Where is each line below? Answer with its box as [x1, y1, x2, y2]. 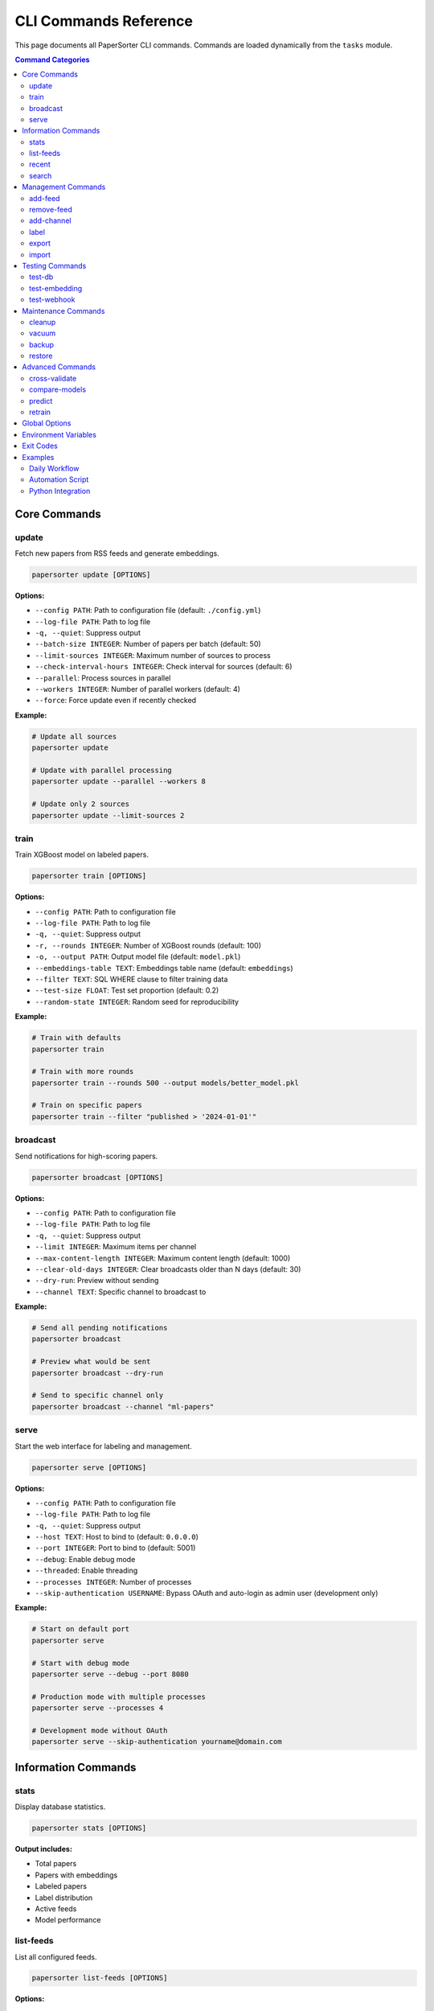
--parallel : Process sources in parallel [35, 672, 171, 683]
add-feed [29, 193, 60, 203]
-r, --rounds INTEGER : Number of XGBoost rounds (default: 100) [35, 940, 261, 950]
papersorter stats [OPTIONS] [31, 1824, 147, 1833]
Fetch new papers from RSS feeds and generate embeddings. [14, 548, 220, 558]
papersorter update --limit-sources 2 [31, 811, 185, 820]
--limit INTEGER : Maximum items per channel [35, 1242, 197, 1252]
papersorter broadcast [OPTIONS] [31, 1173, 164, 1182]
